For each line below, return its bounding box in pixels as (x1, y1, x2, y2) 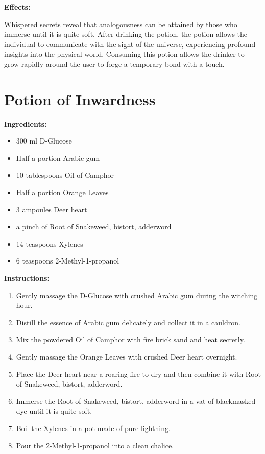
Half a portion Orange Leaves (16, 187, 109, 198)
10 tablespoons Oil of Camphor (16, 170, 114, 180)
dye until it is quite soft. (16, 405, 92, 416)
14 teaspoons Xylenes (16, 238, 83, 249)
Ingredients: (4, 118, 47, 129)
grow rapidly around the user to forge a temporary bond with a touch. (4, 58, 225, 69)
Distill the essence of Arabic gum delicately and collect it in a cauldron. (16, 317, 240, 327)
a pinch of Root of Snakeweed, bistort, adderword (16, 221, 172, 232)
